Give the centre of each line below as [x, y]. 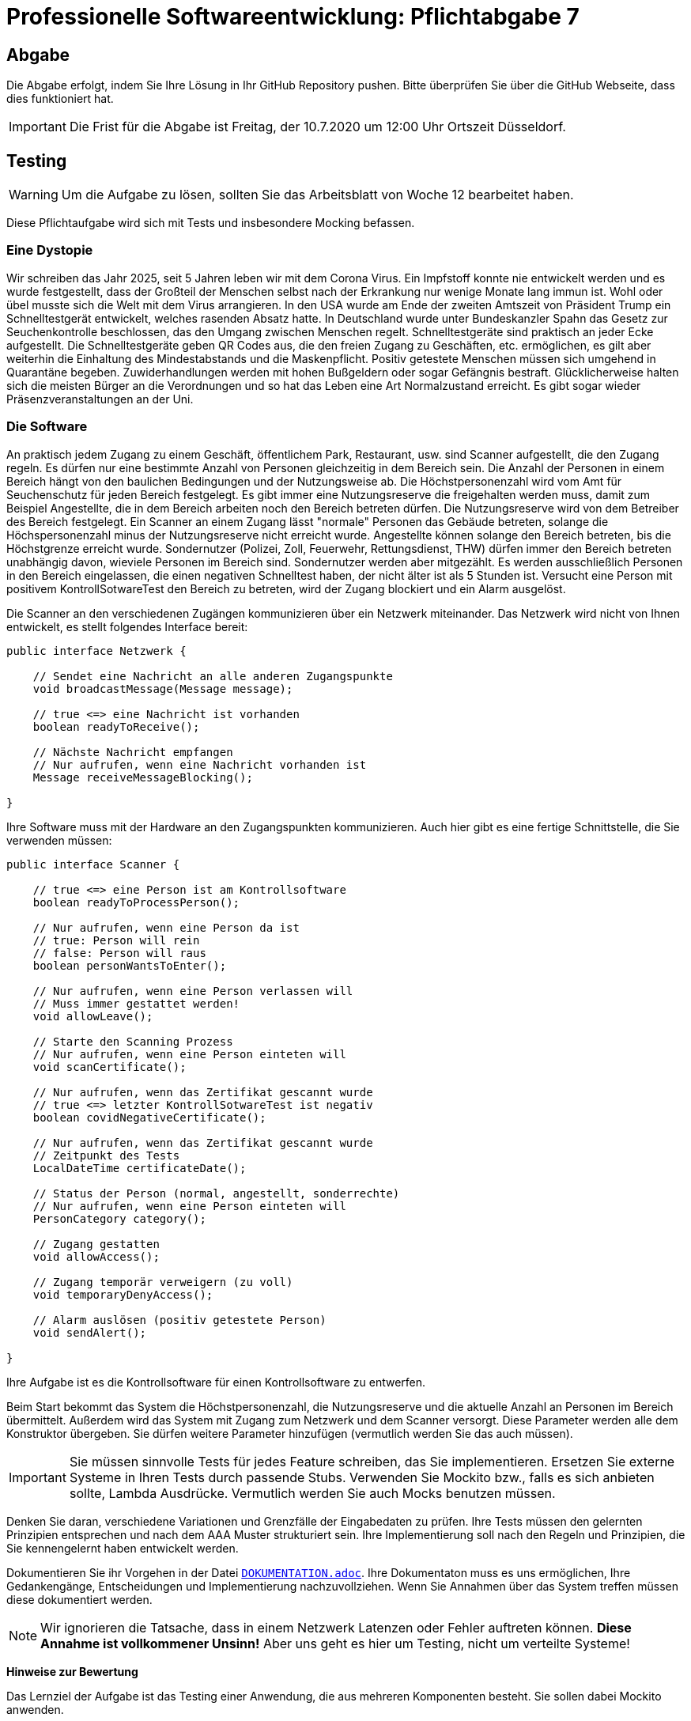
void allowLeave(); [93, 1016]
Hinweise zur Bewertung [72, 1671]
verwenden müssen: [59, 840]
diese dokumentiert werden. [79, 1599]
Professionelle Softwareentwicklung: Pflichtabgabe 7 [293, 17]
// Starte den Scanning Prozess [133, 1041]
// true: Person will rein [116, 940]
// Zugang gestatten [96, 1244]
